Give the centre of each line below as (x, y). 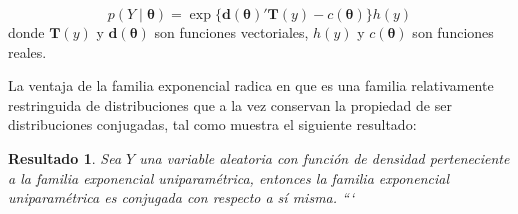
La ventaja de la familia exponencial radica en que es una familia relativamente (251, 85)
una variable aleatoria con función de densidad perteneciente (324, 157)
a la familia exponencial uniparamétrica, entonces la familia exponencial (228, 177)
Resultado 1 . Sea (65, 157)
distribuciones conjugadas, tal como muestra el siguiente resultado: (212, 124)
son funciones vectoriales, (231, 32)
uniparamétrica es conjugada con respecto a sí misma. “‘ (181, 197)
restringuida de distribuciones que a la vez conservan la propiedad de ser (230, 104)
